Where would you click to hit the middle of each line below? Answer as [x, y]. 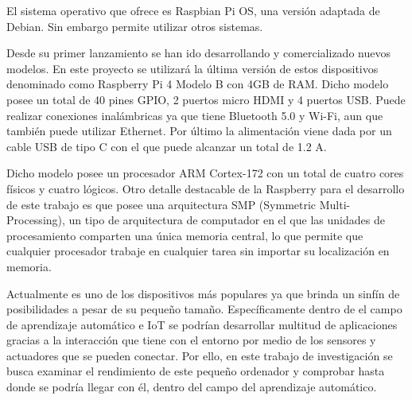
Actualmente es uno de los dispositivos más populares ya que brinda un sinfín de [203, 293]
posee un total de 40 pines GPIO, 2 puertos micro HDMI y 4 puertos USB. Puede [206, 99]
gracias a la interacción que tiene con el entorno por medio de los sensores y [191, 340]
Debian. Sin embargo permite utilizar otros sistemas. [135, 26]
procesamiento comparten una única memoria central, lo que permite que [185, 235]
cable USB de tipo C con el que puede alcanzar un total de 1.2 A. [167, 146]
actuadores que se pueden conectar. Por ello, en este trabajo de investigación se [200, 355]
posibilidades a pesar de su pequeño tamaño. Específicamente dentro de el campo [204, 309]
